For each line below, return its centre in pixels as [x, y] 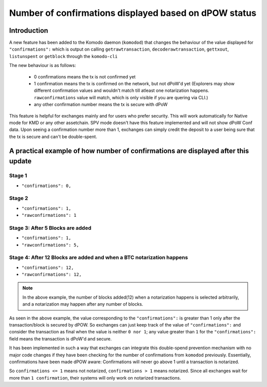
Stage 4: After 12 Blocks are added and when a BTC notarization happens [98, 258]
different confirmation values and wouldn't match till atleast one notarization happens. [122, 91]
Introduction [29, 31]
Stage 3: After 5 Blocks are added [50, 228]
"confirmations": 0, [46, 186]
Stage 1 [18, 176]
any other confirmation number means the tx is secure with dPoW [101, 105]
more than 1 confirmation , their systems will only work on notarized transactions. [95, 378]
